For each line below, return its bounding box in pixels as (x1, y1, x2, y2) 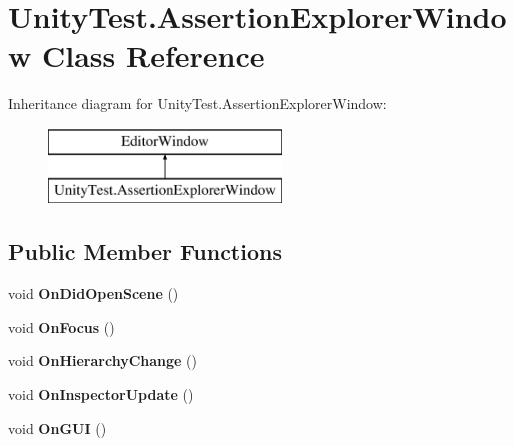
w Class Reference (8, 35, 265, 76)
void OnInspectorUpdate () (8, 384, 194, 405)
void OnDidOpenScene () (8, 283, 179, 304)
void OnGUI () (8, 417, 107, 438)
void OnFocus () (8, 316, 115, 337)
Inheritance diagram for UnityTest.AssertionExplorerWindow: (8, 93, 387, 114)
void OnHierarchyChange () (8, 350, 197, 371)
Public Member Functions (8, 236, 282, 267)
